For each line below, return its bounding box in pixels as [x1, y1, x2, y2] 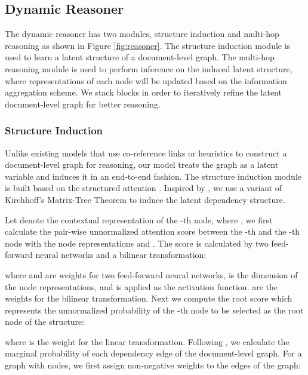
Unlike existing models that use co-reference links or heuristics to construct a [5, 146, 287, 159]
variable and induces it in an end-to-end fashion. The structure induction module [5, 170, 302, 182]
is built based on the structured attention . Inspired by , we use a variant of [5, 182, 282, 194]
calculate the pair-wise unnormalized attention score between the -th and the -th [5, 225, 300, 238]
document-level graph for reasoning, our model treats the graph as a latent [5, 158, 279, 171]
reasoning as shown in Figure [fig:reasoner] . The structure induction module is [5, 39, 291, 51]
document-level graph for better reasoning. [5, 97, 161, 110]
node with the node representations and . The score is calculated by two [5, 236, 269, 249]
